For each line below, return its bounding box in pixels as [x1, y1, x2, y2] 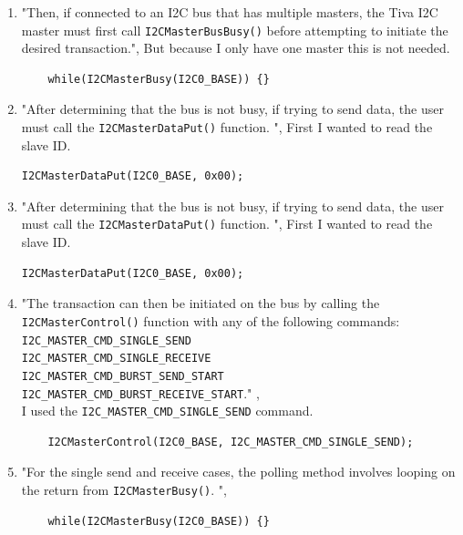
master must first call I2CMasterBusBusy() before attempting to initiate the [21, 20, 448, 39]
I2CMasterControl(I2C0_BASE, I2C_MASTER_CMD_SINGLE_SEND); [47, 435, 414, 448]
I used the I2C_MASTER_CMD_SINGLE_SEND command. [21, 401, 314, 420]
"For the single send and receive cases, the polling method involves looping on [21, 462, 456, 481]
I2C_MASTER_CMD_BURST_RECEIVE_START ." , [21, 383, 260, 402]
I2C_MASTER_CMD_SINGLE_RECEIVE [21, 352, 211, 365]
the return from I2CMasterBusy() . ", [21, 480, 227, 499]
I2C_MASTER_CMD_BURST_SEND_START [21, 369, 224, 383]
